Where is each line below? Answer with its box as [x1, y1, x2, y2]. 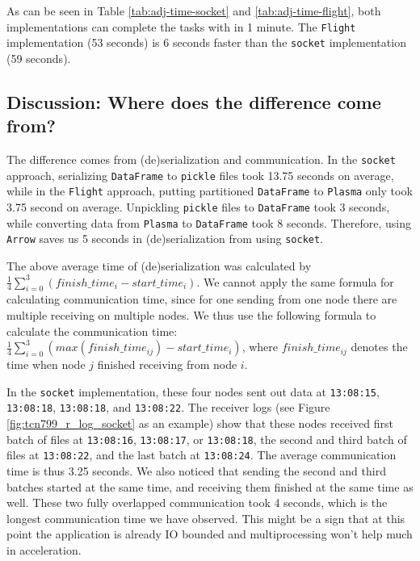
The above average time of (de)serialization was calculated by [6, 257, 312, 274]
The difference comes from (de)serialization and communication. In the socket [6, 151, 396, 168]
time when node [6, 356, 86, 373]
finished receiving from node [97, 356, 237, 373]
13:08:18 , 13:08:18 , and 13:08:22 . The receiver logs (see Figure [6, 399, 330, 416]
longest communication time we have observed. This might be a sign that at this [6, 509, 405, 526]
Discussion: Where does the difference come [6, 89, 381, 114]
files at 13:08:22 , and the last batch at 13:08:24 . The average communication [6, 446, 397, 463]
